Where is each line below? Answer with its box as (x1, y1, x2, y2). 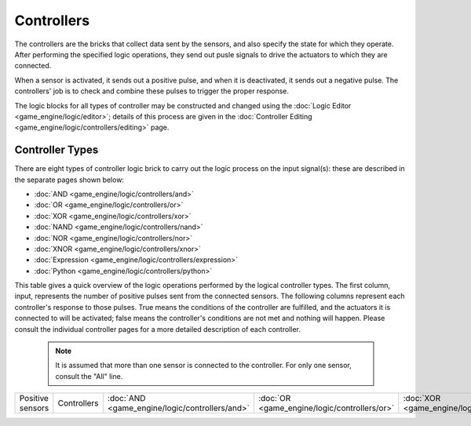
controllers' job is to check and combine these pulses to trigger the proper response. (14, 86, 290, 96)
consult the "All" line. (55, 371, 123, 380)
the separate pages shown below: (14, 175, 125, 184)
